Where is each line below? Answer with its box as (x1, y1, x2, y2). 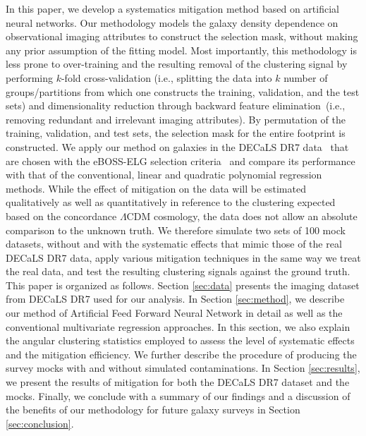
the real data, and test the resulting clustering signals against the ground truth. (6, 264, 350, 279)
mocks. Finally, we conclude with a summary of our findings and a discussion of (6, 388, 350, 403)
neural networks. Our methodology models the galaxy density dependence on (6, 15, 338, 30)
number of (283, 70, 328, 85)
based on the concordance (6, 208, 117, 223)
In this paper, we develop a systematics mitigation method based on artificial (6, 1, 339, 16)
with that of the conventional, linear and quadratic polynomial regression (6, 167, 322, 182)
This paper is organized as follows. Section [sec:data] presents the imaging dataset (6, 277, 360, 292)
